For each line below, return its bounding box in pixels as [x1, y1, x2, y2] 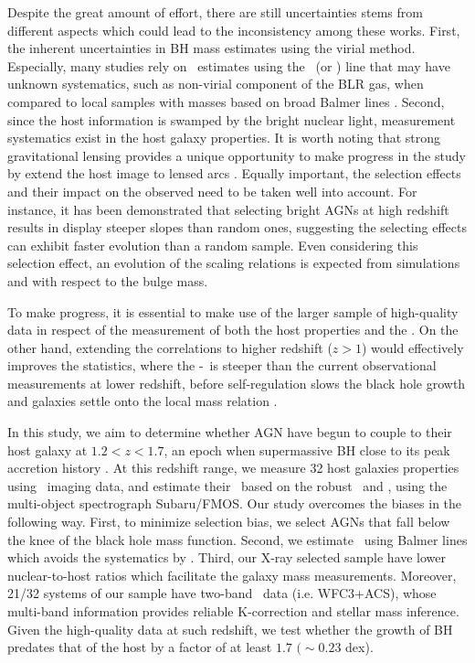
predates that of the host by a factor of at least [7, 637, 272, 657]
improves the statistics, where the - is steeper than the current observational [7, 356, 437, 375]
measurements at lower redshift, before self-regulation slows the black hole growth [7, 373, 466, 392]
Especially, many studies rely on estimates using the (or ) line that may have [7, 56, 450, 75]
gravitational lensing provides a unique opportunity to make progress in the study [7, 145, 466, 165]
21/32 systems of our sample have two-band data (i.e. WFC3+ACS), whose [7, 583, 437, 603]
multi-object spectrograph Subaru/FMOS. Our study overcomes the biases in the [7, 494, 462, 513]
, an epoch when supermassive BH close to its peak [164, 440, 450, 459]
